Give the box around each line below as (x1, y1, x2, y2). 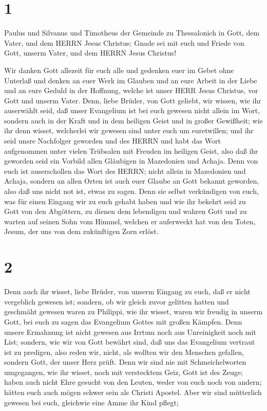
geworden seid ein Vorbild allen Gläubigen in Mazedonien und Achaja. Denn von (4, 155, 258, 166)
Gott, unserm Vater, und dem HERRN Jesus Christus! (4, 47, 177, 58)
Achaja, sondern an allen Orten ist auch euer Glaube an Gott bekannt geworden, (4, 175, 259, 186)
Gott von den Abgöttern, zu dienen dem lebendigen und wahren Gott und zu (4, 206, 247, 217)
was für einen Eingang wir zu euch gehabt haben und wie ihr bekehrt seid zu (4, 195, 246, 206)
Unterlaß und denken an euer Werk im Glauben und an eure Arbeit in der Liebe (4, 75, 257, 85)
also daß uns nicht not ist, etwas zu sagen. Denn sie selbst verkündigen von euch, (4, 186, 259, 196)
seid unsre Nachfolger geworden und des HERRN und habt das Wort (4, 135, 221, 146)
